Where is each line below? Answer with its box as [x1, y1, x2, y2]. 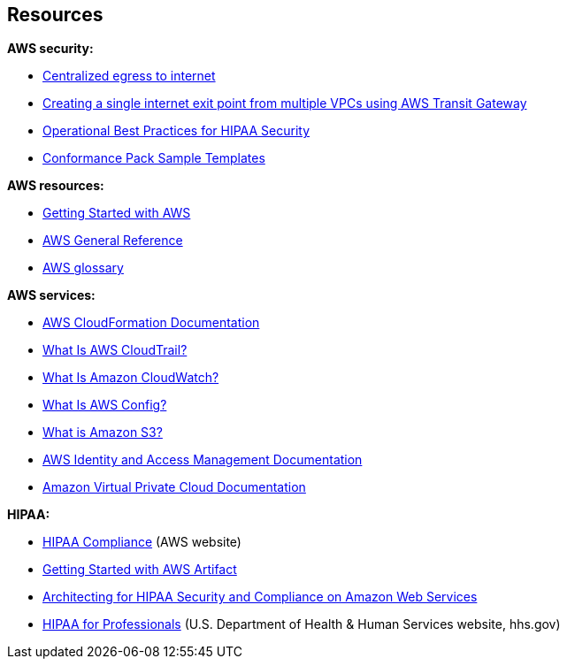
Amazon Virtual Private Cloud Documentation [42, 479, 306, 495]
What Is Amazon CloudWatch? [42, 370, 219, 386]
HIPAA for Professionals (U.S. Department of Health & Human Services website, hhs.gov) [42, 616, 561, 632]
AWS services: [7, 287, 96, 303]
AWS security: [7, 41, 94, 57]
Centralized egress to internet [42, 68, 216, 84]
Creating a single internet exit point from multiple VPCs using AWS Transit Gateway [42, 96, 527, 111]
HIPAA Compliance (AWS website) [42, 534, 241, 550]
